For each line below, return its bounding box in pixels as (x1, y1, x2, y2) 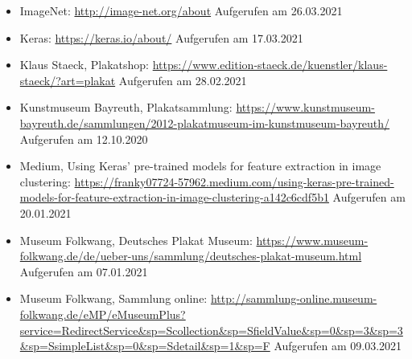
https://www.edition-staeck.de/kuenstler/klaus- (152, 56, 388, 73)
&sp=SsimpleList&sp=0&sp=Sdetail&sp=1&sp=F (19, 337, 270, 354)
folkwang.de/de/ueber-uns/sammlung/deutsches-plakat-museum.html (19, 247, 362, 264)
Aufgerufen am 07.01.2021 (19, 263, 148, 279)
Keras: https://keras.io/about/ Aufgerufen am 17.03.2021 (19, 29, 303, 46)
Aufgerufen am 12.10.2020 (19, 130, 148, 147)
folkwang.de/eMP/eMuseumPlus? (19, 305, 186, 322)
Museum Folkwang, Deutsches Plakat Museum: (19, 231, 253, 248)
